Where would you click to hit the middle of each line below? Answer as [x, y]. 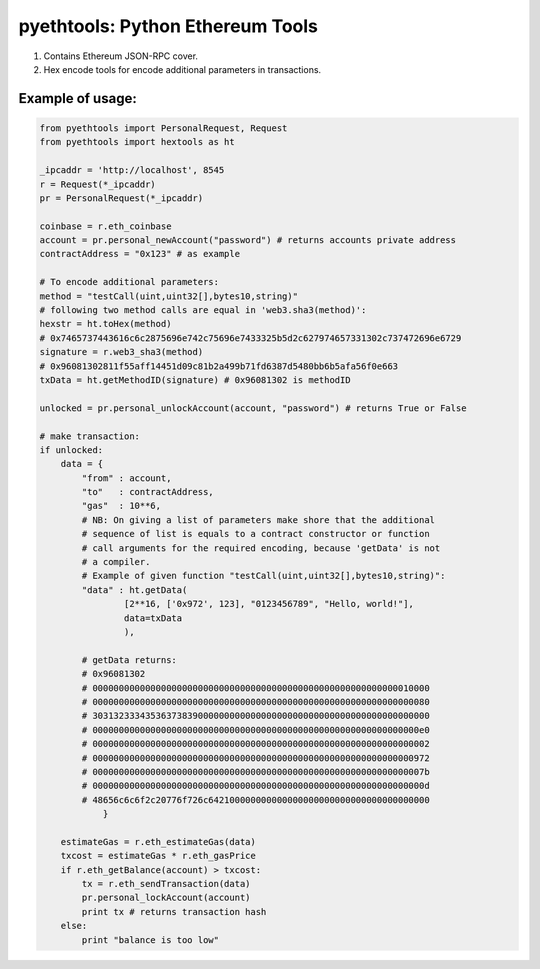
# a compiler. [116, 562]
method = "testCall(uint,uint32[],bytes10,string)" [169, 296]
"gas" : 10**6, [121, 506]
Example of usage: [77, 98]
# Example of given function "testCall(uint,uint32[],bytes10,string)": [263, 576]
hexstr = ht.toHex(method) [105, 324]
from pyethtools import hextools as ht [137, 142]
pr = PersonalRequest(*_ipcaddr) [121, 198]
